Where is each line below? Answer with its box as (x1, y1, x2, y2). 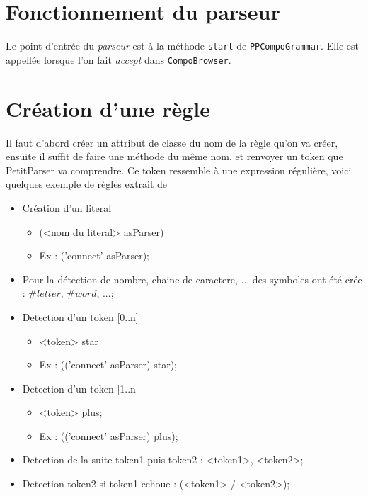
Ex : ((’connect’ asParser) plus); (39, 428, 178, 443)
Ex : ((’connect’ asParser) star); (39, 357, 177, 372)
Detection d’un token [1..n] (22, 381, 139, 395)
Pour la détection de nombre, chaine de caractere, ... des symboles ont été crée (22, 271, 362, 286)
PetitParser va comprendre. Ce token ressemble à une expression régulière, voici (6, 162, 352, 177)
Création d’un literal (22, 200, 112, 215)
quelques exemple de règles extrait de (6, 176, 168, 191)
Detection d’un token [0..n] (22, 309, 139, 324)
